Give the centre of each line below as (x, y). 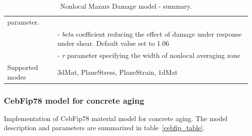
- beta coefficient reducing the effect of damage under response (150, 34)
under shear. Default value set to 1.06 (113, 43)
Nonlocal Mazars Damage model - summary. (126, 6)
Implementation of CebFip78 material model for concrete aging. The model (116, 118)
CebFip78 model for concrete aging (74, 100)
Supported (23, 67)
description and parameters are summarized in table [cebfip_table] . (104, 128)
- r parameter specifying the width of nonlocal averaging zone (149, 55)
